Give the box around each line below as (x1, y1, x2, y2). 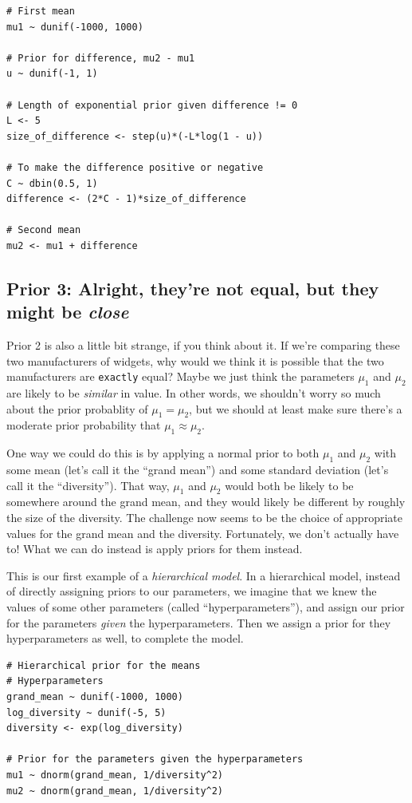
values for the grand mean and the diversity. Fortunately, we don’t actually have (6, 524, 399, 541)
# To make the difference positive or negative (6, 161, 264, 173)
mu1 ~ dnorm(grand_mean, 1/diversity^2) (6, 769, 224, 781)
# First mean (6, 6, 75, 17)
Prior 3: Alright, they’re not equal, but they (6, 275, 379, 300)
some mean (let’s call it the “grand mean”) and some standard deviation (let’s (6, 461, 389, 478)
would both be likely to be (225, 477, 354, 493)
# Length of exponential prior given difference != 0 (6, 99, 298, 111)
